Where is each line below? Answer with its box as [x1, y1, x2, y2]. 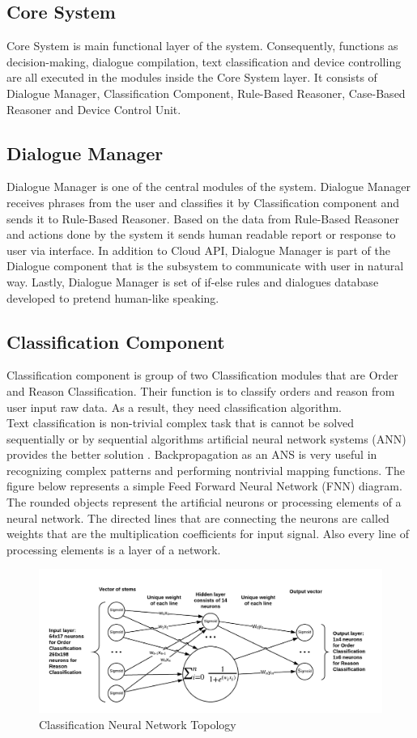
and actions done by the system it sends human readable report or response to [6, 226, 396, 243]
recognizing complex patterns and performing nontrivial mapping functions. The [6, 461, 405, 478]
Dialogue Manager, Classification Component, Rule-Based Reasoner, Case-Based [6, 84, 406, 101]
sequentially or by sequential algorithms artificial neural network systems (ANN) [6, 430, 406, 447]
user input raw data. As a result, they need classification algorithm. [6, 398, 342, 415]
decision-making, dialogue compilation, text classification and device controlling [6, 53, 402, 70]
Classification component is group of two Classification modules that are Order [6, 367, 398, 384]
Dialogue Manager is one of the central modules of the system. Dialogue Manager [6, 178, 411, 195]
